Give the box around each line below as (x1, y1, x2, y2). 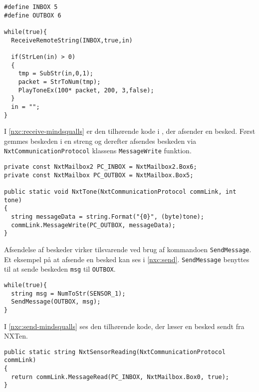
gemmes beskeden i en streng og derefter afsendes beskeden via (4, 135, 197, 146)
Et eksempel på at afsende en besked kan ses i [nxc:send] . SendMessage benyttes (4, 254, 250, 264)
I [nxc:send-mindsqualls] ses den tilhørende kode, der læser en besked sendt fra (4, 321, 245, 331)
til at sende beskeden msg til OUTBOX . (4, 264, 116, 274)
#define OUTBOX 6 (4, 11, 61, 19)
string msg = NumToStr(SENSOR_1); (11, 290, 126, 297)
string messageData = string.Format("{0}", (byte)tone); (11, 213, 204, 220)
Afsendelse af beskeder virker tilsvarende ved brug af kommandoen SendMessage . (4, 244, 252, 254)
